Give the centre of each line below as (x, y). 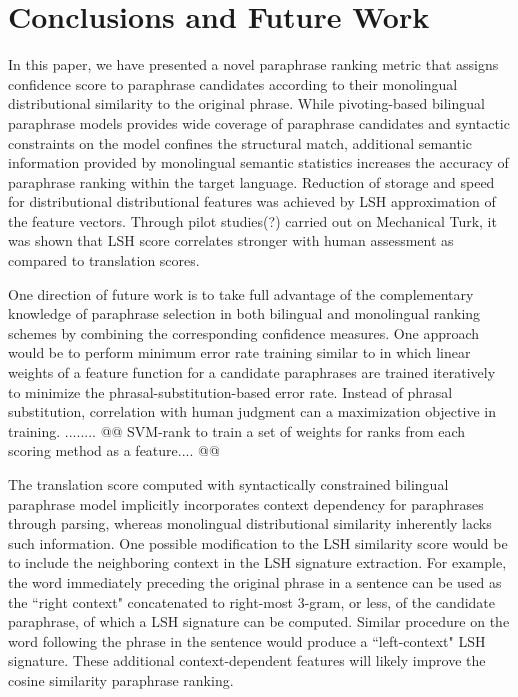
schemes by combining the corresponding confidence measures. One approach (244, 332)
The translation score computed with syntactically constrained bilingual (228, 484)
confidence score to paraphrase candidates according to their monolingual (233, 83)
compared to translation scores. (104, 260)
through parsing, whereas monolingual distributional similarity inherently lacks (250, 523)
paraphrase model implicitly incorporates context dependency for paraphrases (246, 503)
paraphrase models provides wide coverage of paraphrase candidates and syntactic (259, 122)
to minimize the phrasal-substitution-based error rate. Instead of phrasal (230, 391)
